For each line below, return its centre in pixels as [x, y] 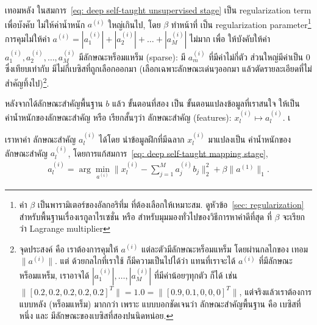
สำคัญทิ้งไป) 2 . [27, 82]
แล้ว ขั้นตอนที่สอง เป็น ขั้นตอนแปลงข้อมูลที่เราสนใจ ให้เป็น [206, 103]
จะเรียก [294, 216]
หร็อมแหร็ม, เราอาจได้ [54, 275]
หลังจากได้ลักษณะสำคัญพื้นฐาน [54, 103]
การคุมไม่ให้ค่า [27, 38]
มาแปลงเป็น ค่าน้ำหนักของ [250, 139]
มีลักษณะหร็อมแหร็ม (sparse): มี [132, 56]
